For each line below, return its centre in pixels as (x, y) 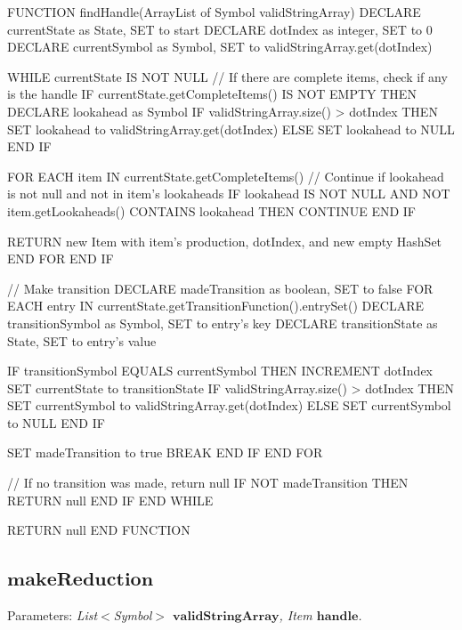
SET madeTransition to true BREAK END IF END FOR (165, 452)
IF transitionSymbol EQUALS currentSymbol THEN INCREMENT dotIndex (220, 371)
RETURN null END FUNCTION (99, 530)
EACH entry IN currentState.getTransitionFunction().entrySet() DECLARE (215, 306)
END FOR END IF (61, 258)
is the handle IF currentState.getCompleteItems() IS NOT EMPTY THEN (212, 94)
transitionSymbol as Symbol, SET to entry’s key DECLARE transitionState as (223, 323)
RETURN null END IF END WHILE (110, 500)
